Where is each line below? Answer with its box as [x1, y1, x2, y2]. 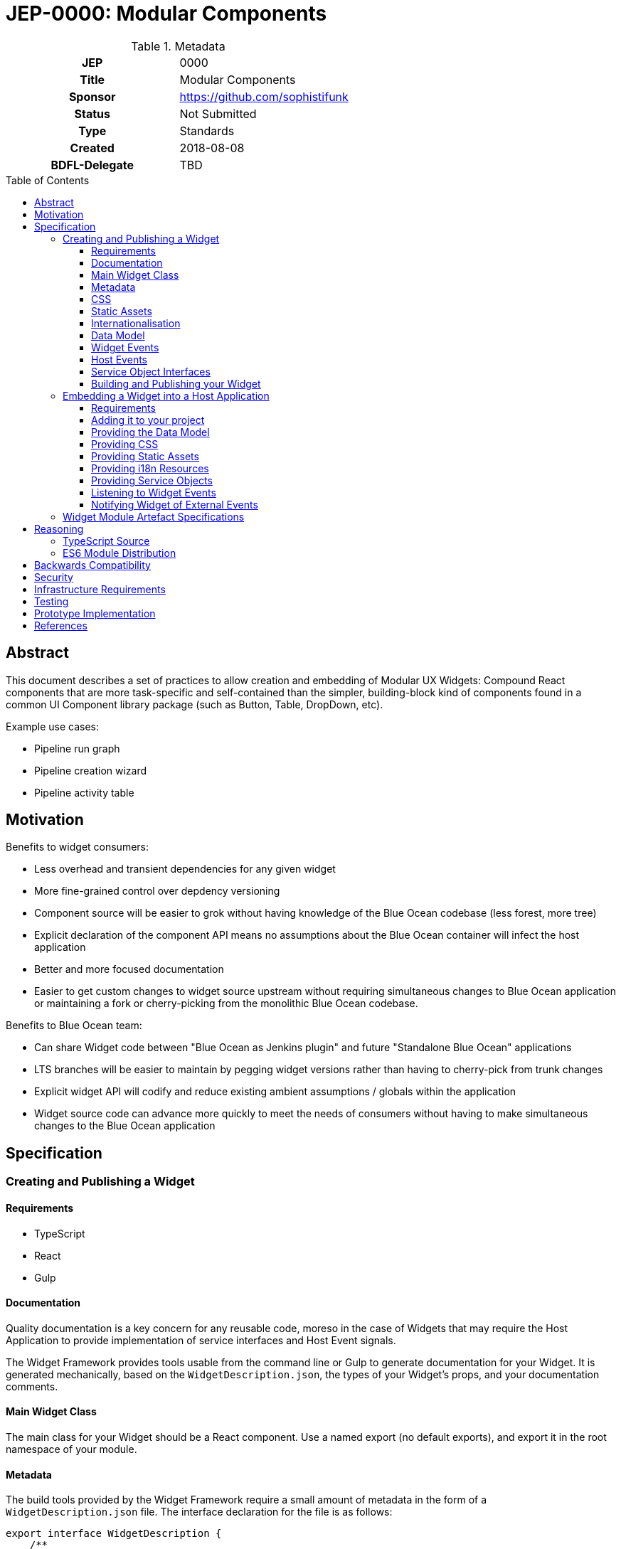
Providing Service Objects [91, 474, 213, 486]
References [34, 619, 87, 632]
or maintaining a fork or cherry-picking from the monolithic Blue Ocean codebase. [34, 997, 418, 1010]
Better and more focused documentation [34, 963, 224, 976]
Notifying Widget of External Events [91, 498, 258, 511]
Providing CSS [91, 437, 159, 450]
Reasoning [34, 522, 84, 535]
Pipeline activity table [34, 786, 134, 799]
